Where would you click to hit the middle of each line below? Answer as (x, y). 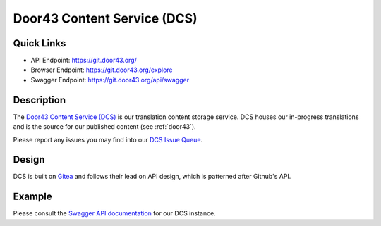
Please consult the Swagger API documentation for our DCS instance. (115, 213)
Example (32, 197)
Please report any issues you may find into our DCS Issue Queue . (108, 139)
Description (40, 100)
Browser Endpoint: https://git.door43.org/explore (102, 70)
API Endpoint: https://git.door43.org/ (84, 61)
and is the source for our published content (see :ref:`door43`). (105, 127)
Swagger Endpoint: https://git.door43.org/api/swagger (110, 80)
